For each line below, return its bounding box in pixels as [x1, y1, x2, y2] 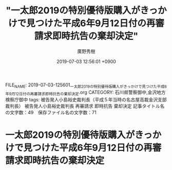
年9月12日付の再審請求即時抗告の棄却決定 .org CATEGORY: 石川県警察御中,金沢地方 [5, 89, 166, 96]
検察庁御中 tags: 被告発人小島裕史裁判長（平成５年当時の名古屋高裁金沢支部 [5, 96, 167, 102]
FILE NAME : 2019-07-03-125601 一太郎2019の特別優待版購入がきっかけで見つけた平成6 [5, 81, 167, 89]
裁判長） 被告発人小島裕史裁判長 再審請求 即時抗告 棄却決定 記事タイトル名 [5, 103, 165, 109]
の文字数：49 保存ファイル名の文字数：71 [5, 109, 97, 115]
